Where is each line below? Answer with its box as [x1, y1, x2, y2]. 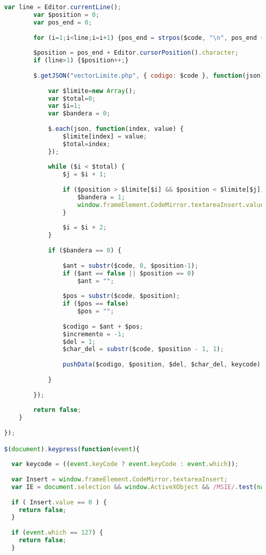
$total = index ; [62, 140, 110, 148]
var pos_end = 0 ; [33, 18, 92, 26]
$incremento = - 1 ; [62, 330, 125, 338]
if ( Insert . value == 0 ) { [11, 498, 107, 506]
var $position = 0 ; [33, 11, 100, 18]
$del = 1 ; [62, 338, 96, 345]
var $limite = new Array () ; [48, 87, 136, 95]
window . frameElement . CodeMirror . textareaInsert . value [77, 201, 264, 209]
